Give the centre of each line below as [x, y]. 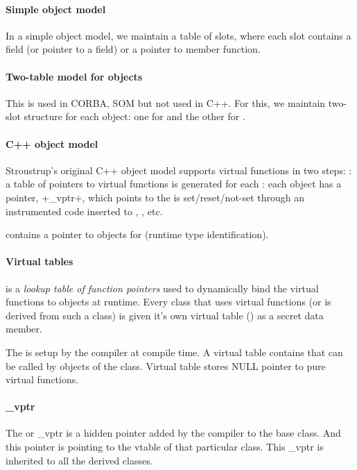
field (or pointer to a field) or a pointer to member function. [133, 49]
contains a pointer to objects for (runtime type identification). [137, 234]
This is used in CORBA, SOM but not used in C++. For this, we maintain [166, 102]
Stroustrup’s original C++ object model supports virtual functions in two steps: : [179, 170]
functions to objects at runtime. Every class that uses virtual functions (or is [168, 302]
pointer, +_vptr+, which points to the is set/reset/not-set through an [155, 197]
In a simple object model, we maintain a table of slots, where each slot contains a [178, 35]
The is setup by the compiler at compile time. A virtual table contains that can [174, 352]
